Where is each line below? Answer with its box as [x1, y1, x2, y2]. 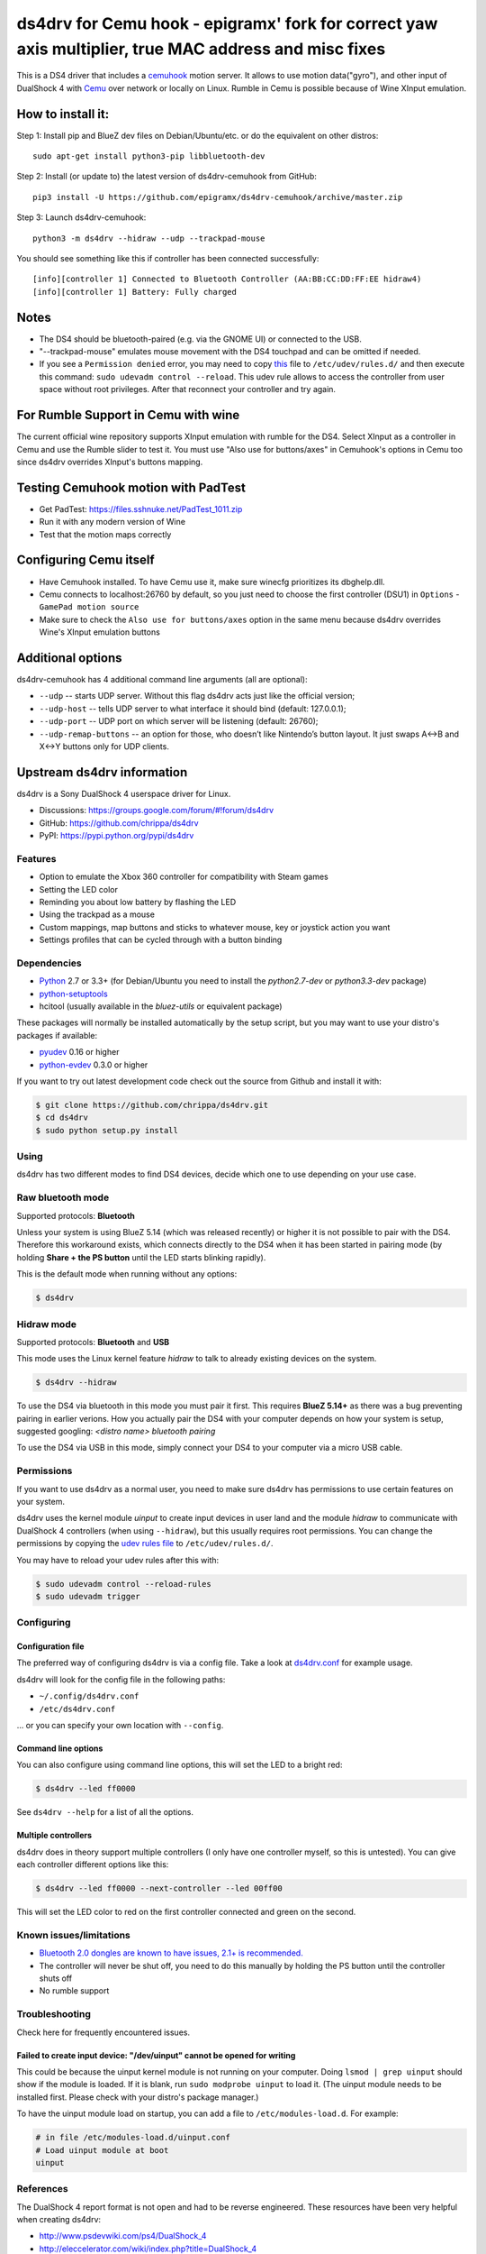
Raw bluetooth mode [16, 1191, 110, 1204]
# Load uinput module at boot [35, 2145, 169, 2155]
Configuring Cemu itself [16, 553, 155, 568]
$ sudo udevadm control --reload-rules [35, 1579, 211, 1589]
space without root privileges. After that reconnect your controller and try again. [39, 384, 337, 395]
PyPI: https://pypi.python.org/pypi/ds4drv [39, 830, 194, 841]
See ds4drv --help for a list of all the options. [16, 1807, 193, 1818]
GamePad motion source [39, 602, 139, 612]
